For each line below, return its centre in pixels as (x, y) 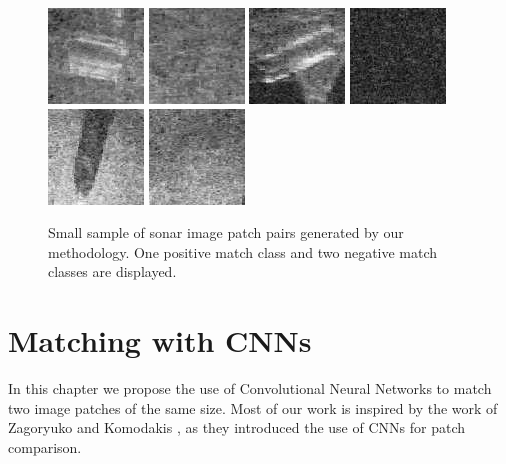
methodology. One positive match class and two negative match (243, 251)
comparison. (45, 446)
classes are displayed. (112, 271)
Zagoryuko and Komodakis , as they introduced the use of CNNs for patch (236, 427)
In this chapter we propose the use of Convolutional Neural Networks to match (250, 388)
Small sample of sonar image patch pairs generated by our (226, 232)
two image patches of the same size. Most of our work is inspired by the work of (253, 407)
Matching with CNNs (160, 340)
